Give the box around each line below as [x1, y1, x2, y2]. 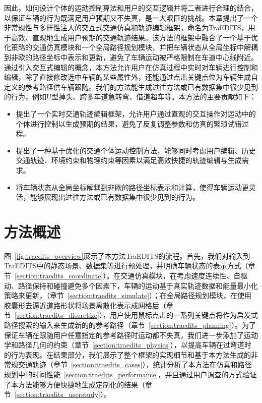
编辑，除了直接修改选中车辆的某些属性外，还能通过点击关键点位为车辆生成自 [4, 72, 258, 82]
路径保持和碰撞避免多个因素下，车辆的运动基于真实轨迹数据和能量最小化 [18, 280, 258, 291]
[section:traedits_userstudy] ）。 [15, 389, 111, 399]
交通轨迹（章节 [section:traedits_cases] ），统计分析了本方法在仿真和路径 [18, 359, 252, 370]
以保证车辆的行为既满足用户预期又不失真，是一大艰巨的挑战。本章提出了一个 [4, 12, 258, 23]
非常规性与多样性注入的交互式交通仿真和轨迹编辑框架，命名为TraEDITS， [4, 22, 248, 33]
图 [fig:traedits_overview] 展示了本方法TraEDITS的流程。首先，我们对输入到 [4, 250, 250, 261]
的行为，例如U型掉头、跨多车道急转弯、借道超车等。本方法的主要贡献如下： [4, 91, 256, 102]
